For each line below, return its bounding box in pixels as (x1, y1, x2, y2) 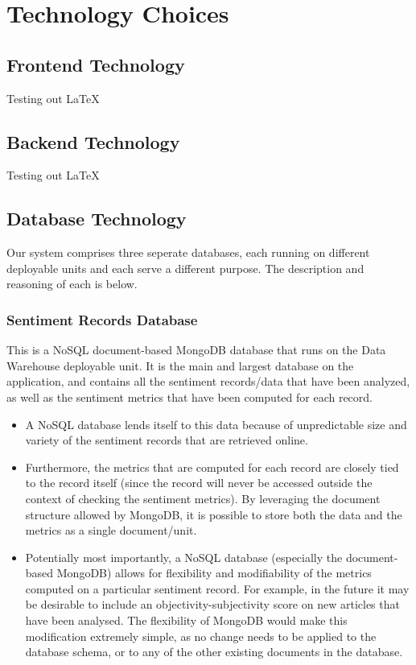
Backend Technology (6, 129, 180, 154)
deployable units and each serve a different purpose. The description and (6, 259, 365, 276)
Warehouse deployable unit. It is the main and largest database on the (6, 357, 354, 374)
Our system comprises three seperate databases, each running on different (6, 244, 370, 261)
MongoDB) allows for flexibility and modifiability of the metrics (56, 564, 372, 581)
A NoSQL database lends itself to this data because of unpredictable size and (25, 415, 407, 432)
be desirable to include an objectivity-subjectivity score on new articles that (25, 596, 400, 613)
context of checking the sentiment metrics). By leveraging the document (25, 489, 381, 506)
